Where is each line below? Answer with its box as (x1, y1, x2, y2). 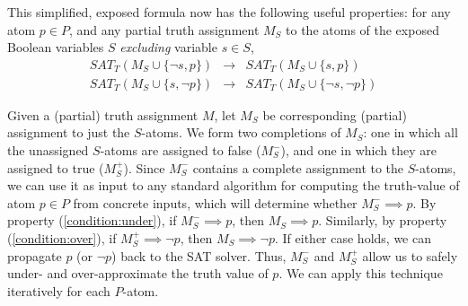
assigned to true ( (7, 158, 104, 177)
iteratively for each (7, 281, 110, 300)
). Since (123, 158, 165, 177)
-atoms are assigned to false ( (100, 141, 261, 160)
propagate (7, 246, 62, 265)
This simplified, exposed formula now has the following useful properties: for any (7, 3, 451, 21)
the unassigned (7, 141, 89, 160)
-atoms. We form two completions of (141, 123, 341, 142)
